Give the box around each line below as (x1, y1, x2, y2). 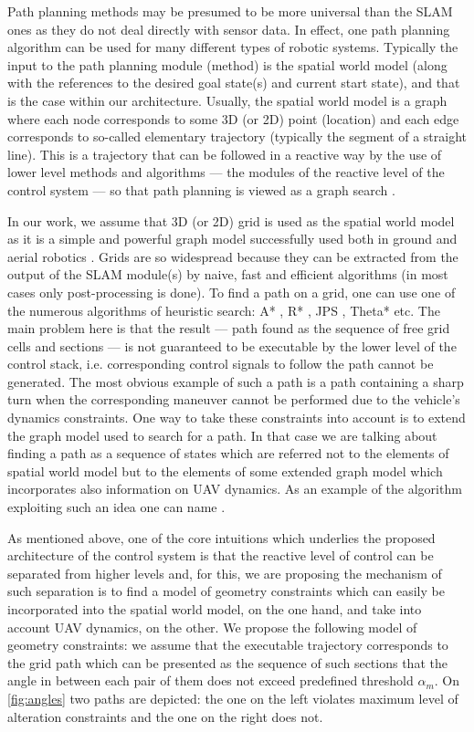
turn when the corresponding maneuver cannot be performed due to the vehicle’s (7, 390, 460, 409)
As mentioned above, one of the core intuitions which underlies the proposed (7, 528, 436, 547)
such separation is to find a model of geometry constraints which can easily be (7, 581, 445, 601)
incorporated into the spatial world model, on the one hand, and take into (7, 600, 422, 618)
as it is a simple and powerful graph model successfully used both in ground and (7, 229, 458, 248)
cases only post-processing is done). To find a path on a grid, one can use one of (7, 282, 456, 301)
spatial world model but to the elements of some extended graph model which (7, 461, 443, 480)
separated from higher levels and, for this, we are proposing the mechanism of (7, 563, 442, 582)
